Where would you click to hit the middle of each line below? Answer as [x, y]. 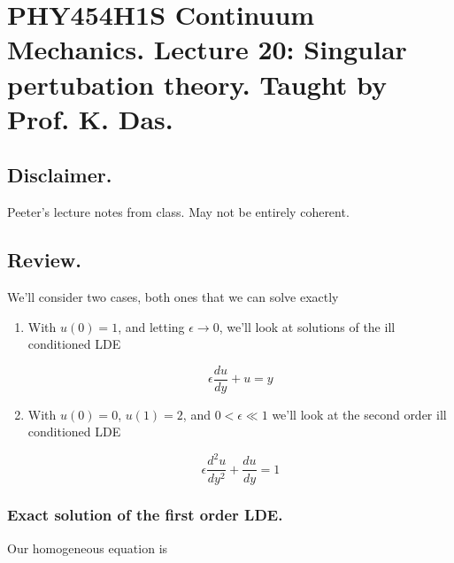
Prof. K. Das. [90, 118]
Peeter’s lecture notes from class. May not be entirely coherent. [178, 212]
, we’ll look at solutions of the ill [307, 326]
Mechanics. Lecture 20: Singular [207, 49]
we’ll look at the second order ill [359, 414]
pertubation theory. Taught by [197, 84]
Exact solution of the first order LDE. [145, 515]
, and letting [151, 326]
